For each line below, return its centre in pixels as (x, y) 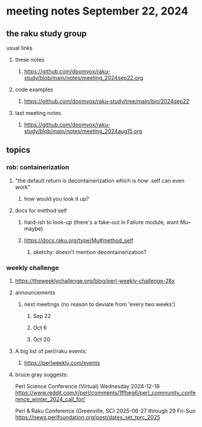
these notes (30, 60)
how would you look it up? (56, 198)
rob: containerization (38, 168)
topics (18, 150)
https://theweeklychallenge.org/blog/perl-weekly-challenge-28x (95, 281)
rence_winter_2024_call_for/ (50, 399)
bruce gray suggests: (41, 374)
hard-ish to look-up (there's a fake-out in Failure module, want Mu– (107, 222)
